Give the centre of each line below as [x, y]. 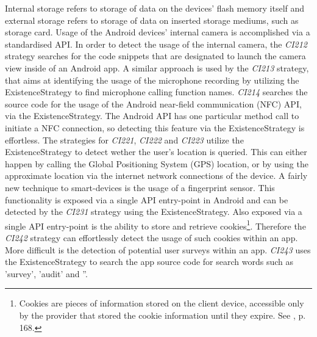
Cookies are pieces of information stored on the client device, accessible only [162, 303]
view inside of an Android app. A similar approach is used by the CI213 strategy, [157, 67]
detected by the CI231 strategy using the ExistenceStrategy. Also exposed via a [154, 212]
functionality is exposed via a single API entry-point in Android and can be [147, 199]
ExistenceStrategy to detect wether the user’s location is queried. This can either [156, 152]
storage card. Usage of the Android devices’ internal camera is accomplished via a [158, 32]
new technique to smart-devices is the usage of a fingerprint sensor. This [140, 187]
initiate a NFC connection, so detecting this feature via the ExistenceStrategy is [155, 127]
